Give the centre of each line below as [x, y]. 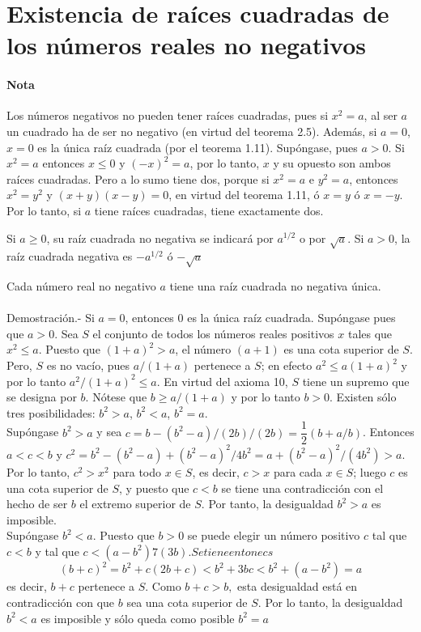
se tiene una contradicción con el [302, 488]
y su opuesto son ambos [332, 163]
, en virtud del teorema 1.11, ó [244, 195]
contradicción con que [61, 602]
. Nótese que [116, 397]
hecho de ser [37, 504]
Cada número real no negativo [81, 286]
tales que [370, 333]
